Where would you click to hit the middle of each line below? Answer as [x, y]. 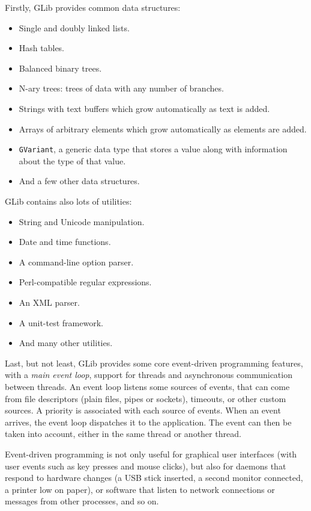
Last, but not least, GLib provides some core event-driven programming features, [154, 363]
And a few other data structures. [79, 181]
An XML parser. [49, 302]
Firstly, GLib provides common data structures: [93, 7]
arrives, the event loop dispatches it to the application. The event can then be [148, 422]
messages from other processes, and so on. [82, 501]
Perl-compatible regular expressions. [85, 282]
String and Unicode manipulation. [82, 221]
